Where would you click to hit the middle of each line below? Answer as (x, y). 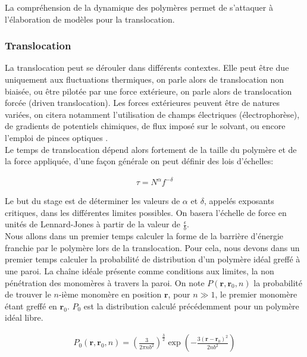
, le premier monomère (256, 294)
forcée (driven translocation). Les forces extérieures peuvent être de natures (142, 103)
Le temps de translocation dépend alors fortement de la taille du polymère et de (151, 149)
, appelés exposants (239, 201)
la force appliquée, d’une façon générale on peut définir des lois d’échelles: (139, 161)
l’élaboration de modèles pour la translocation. (90, 19)
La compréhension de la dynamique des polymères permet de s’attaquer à (139, 7)
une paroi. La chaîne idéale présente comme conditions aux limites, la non (140, 271)
